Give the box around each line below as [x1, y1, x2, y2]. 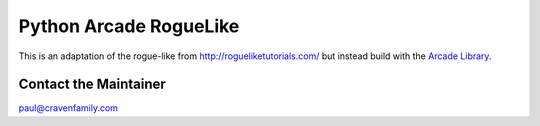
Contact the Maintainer [18, 76, 167, 93]
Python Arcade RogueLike [18, 15, 240, 37]
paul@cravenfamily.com [18, 102, 119, 114]
